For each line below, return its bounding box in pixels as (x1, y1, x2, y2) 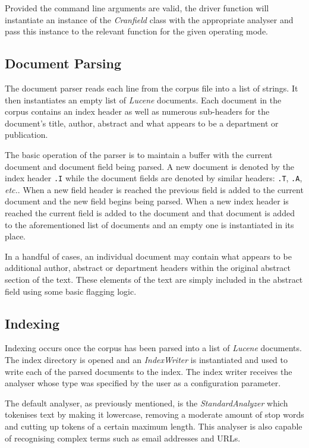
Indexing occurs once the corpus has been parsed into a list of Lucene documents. (5, 342, 302, 354)
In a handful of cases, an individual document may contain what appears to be (5, 250, 292, 262)
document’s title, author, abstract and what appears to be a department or (5, 116, 279, 129)
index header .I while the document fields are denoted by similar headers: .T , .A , (5, 172, 302, 184)
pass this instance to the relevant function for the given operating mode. (5, 25, 268, 37)
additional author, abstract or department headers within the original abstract (5, 261, 291, 274)
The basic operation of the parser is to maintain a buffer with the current (5, 148, 273, 160)
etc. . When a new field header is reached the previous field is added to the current (5, 183, 304, 195)
